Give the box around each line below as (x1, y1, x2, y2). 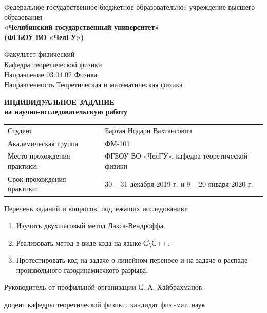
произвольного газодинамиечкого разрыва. (16, 264, 148, 275)
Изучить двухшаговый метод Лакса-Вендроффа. (16, 220, 165, 231)
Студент (8, 125, 33, 135)
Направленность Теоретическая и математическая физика (4, 79, 183, 90)
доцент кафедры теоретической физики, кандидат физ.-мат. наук (4, 299, 205, 310)
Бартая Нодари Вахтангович (105, 125, 192, 135)
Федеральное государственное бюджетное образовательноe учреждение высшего (4, 2, 255, 12)
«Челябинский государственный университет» (4, 22, 160, 32)
